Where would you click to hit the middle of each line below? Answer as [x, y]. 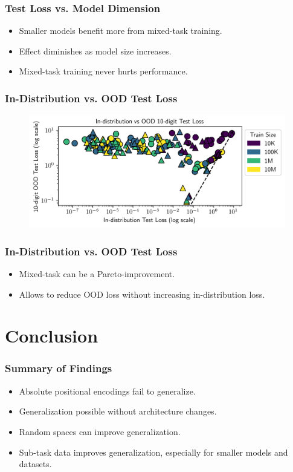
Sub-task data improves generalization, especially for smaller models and [153, 452]
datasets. [35, 464]
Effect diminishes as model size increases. [95, 51]
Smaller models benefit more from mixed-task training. [121, 31]
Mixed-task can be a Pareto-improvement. [97, 273]
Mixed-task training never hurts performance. [103, 71]
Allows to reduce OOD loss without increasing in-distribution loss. [142, 294]
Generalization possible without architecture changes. [118, 411]
